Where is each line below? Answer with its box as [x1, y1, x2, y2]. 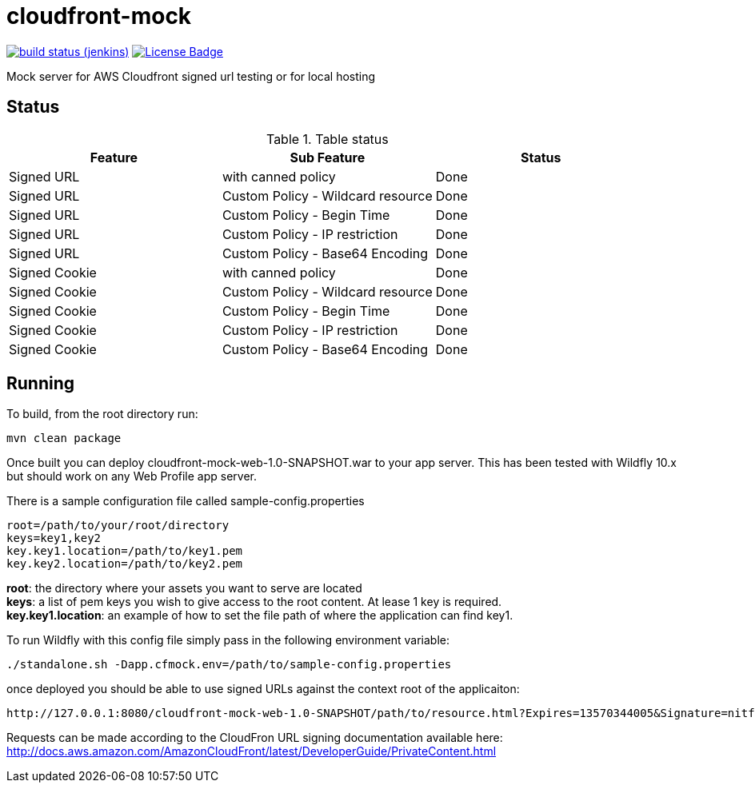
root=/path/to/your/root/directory [6, 519, 230, 532]
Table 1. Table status [266, 130, 389, 147]
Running [6, 373, 75, 394]
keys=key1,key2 [6, 532, 102, 545]
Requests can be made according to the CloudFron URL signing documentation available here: [6, 731, 503, 745]
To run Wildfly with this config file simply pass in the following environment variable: [6, 633, 450, 648]
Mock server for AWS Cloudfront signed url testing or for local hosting [6, 69, 376, 83]
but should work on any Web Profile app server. [6, 469, 258, 484]
